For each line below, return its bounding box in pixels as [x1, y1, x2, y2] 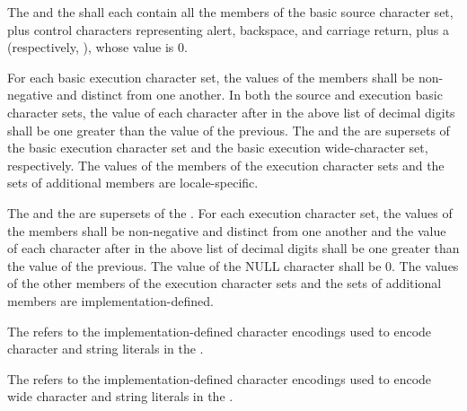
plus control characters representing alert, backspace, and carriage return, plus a [7, 20, 449, 39]
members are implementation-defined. [7, 291, 214, 310]
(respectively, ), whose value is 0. [7, 38, 188, 57]
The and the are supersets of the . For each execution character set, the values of [7, 203, 453, 222]
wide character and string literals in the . [7, 387, 233, 406]
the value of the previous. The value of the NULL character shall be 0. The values [7, 256, 459, 275]
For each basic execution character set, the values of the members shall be [7, 67, 415, 86]
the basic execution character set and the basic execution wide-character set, [7, 138, 428, 157]
